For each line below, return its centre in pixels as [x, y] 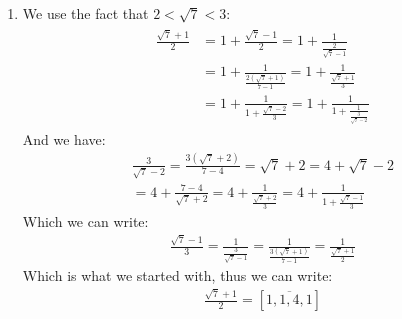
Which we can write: [85, 220]
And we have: [64, 138]
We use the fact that [85, 13]
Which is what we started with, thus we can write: [177, 274]
